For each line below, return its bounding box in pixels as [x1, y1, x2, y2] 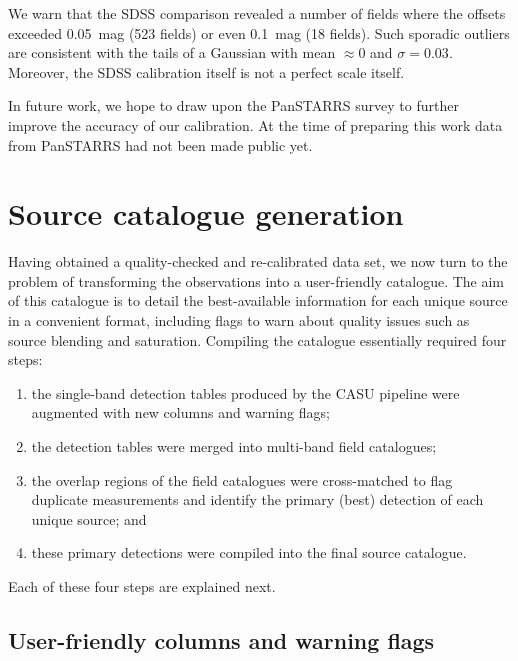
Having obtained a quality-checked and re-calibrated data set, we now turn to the [8, 251, 508, 272]
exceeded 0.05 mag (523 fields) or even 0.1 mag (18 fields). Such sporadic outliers [8, 22, 510, 43]
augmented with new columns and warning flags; [31, 402, 330, 423]
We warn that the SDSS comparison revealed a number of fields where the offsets [8, 3, 506, 23]
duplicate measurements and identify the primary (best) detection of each [31, 489, 484, 510]
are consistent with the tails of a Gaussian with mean [8, 42, 336, 63]
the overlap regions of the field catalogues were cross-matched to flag [31, 469, 453, 490]
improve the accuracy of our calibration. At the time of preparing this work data [8, 114, 503, 135]
